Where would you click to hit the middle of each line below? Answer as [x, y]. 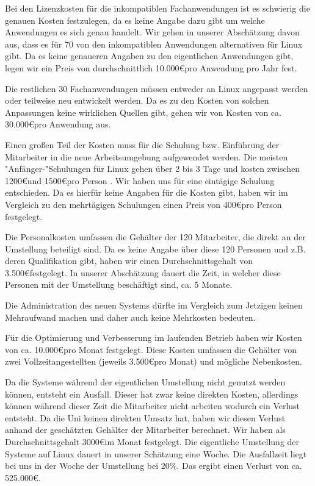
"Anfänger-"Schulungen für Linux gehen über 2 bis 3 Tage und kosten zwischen [153, 169]
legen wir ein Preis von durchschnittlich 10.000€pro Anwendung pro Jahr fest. [151, 67]
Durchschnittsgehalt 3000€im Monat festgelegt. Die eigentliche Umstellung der [152, 441]
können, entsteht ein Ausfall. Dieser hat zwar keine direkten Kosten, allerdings [152, 394]
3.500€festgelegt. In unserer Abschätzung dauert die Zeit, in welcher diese [143, 272]
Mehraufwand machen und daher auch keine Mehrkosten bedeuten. [130, 317]
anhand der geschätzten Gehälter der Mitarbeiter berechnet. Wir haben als [145, 430]
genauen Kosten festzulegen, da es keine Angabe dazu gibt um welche [135, 20]
